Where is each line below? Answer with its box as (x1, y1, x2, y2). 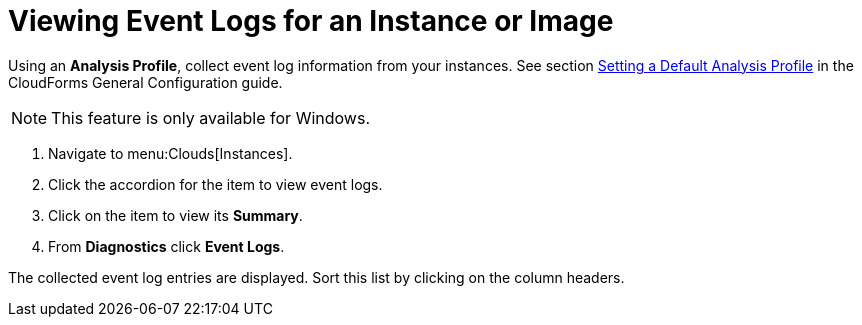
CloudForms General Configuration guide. (8, 73, 283, 91)
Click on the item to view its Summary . (48, 206, 303, 224)
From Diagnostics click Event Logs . (48, 237, 285, 255)
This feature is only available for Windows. (51, 107, 370, 128)
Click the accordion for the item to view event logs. (48, 175, 383, 193)
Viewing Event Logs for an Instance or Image (8, 4, 614, 38)
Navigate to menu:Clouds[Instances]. (48, 144, 293, 162)
